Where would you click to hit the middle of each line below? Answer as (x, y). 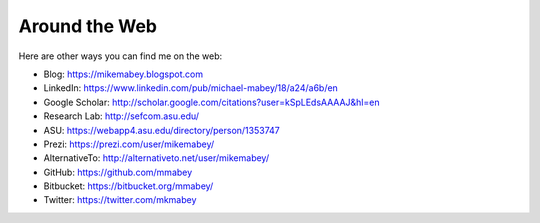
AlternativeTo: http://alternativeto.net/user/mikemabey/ (156, 158)
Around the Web (87, 26)
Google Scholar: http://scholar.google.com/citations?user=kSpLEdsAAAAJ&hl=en (211, 102)
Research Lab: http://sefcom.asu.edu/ (121, 116)
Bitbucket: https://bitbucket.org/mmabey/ (128, 186)
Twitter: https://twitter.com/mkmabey (120, 200)
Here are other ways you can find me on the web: (120, 56)
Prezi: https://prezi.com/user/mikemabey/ (129, 144)
